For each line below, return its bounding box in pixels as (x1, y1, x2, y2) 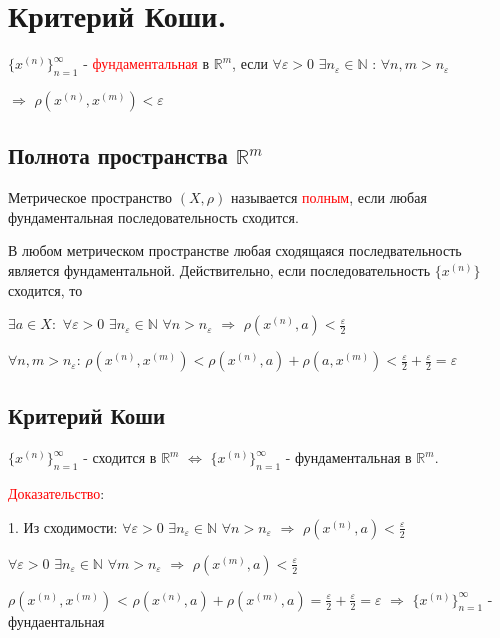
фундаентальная (8, 610, 105, 631)
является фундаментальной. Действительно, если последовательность (8, 259, 431, 280)
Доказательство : (8, 483, 105, 504)
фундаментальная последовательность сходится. (8, 206, 299, 227)
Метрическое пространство (8, 187, 173, 208)
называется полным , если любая (230, 187, 427, 208)
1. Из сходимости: (8, 516, 118, 537)
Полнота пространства (8, 140, 228, 171)
